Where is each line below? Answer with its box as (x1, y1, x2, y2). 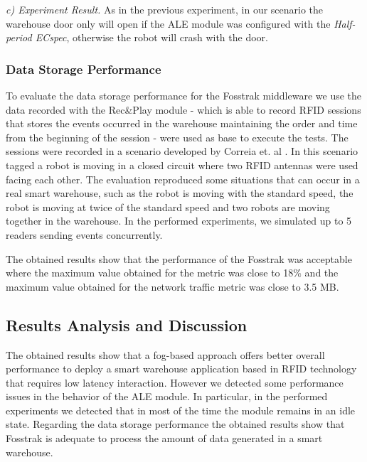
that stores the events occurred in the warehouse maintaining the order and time (6, 116, 358, 131)
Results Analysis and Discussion (6, 313, 248, 335)
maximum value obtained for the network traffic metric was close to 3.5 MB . (6, 279, 339, 294)
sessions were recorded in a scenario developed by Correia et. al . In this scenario (6, 144, 358, 159)
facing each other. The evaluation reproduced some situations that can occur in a (6, 171, 360, 186)
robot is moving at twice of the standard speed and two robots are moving (6, 199, 330, 214)
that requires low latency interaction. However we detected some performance (6, 375, 344, 390)
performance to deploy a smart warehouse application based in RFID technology (6, 361, 357, 376)
